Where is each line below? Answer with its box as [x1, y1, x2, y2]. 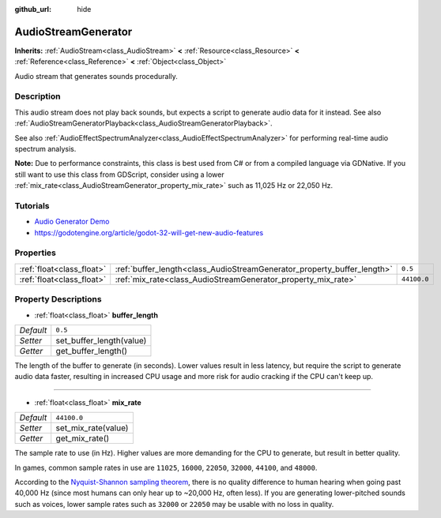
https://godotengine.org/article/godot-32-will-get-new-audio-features [34, 227, 264, 237]
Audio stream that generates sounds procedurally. [14, 71, 178, 81]
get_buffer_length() [55, 345, 128, 356]
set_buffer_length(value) [55, 335, 147, 346]
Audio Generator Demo [34, 217, 110, 227]
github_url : [14, 5, 51, 13]
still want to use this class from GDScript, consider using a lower [14, 170, 224, 179]
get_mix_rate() [55, 433, 110, 444]
